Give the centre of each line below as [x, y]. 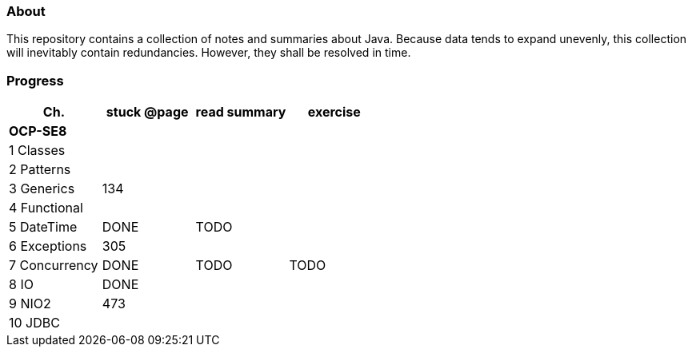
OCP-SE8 [38, 131]
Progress [35, 80]
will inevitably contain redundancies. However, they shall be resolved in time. [209, 53]
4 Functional [46, 208]
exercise [334, 112]
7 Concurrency [54, 266]
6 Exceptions [48, 246]
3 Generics [42, 189]
